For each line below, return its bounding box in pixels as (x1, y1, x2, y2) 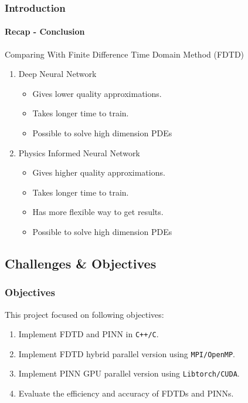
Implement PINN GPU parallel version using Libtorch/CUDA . (18, 367, 240, 380)
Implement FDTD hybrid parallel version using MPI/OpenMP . (18, 347, 236, 360)
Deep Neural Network (18, 68, 97, 80)
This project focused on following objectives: (5, 308, 164, 320)
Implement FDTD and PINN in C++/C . (18, 328, 159, 340)
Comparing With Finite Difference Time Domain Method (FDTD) (5, 48, 244, 60)
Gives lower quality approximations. (32, 87, 162, 99)
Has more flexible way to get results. (32, 206, 164, 218)
